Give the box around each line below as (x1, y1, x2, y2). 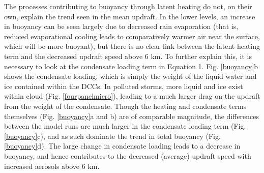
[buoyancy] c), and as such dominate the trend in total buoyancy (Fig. (4, 130, 221, 141)
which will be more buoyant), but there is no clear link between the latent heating (4, 41, 260, 51)
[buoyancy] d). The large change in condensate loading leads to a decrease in (4, 140, 241, 151)
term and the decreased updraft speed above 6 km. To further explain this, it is (4, 50, 252, 61)
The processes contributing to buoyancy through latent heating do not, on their (4, 1, 252, 11)
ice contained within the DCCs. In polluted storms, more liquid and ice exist (4, 80, 243, 91)
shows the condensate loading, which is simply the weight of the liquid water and (4, 71, 257, 81)
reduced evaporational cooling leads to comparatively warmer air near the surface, (4, 31, 260, 41)
